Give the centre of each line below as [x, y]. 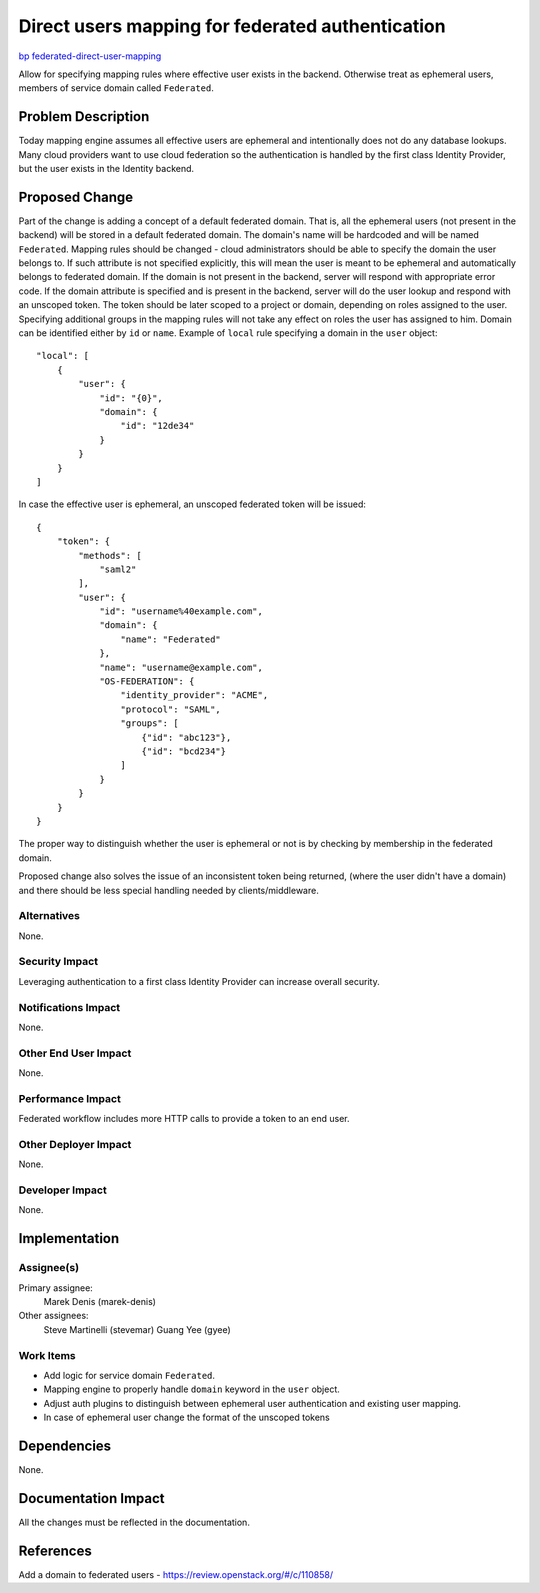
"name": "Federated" [171, 639]
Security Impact [58, 962]
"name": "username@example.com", [181, 667]
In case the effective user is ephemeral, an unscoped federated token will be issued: [192, 504]
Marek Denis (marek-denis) [100, 1302]
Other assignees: [53, 1316]
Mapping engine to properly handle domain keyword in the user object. [191, 1389]
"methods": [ [110, 555]
